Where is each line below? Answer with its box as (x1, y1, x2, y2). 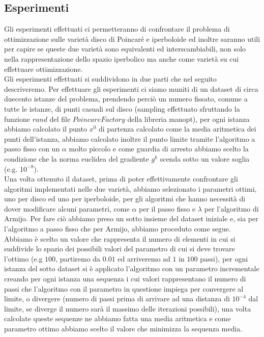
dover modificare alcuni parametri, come (4, 203, 130, 214)
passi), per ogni (200, 253, 248, 264)
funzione (4, 113, 30, 124)
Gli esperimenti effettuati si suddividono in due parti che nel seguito (4, 73, 217, 84)
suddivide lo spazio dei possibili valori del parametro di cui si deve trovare (4, 243, 235, 254)
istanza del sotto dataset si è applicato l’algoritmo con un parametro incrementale (4, 263, 259, 274)
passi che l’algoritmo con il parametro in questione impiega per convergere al (4, 283, 244, 294)
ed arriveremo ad (118, 253, 170, 264)
